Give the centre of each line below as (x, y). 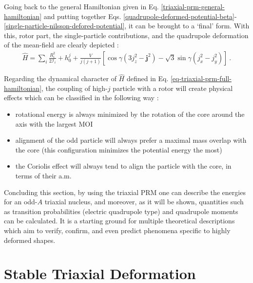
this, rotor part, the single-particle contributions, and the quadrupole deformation (126, 35)
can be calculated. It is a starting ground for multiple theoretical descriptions (119, 221)
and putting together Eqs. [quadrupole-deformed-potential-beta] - (140, 16)
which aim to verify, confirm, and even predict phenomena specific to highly (117, 230)
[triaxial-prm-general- (193, 6)
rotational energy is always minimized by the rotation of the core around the (130, 114)
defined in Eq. (147, 78)
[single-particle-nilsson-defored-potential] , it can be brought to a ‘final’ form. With (127, 26)
